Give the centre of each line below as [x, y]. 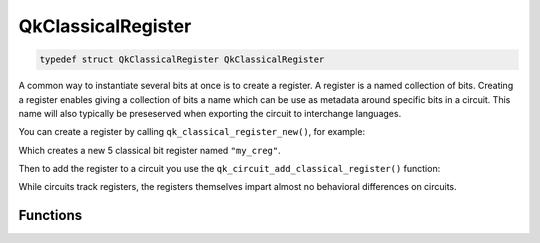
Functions [50, 215]
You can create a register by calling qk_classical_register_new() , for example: [191, 132]
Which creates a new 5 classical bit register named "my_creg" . [150, 150]
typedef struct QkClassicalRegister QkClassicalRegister [182, 59]
